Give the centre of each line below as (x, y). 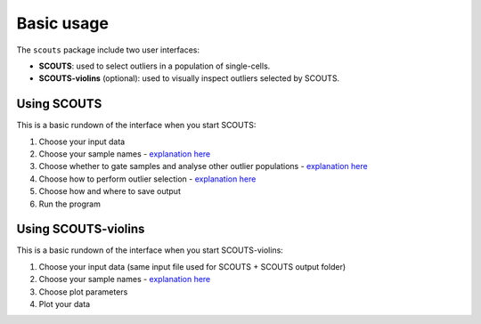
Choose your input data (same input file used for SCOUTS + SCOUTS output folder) (192, 266)
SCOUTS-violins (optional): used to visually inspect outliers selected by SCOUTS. (189, 78)
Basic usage (62, 23)
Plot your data (65, 304)
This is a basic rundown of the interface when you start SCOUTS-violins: (150, 250)
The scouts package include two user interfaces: (108, 50)
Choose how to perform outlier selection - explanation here (147, 179)
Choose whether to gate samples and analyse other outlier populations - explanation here (204, 166)
